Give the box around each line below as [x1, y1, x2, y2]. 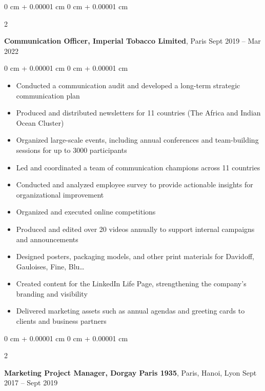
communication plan [16, 90, 80, 101]
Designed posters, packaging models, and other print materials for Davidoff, [16, 251, 254, 262]
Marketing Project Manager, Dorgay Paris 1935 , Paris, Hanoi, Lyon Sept [4, 367, 257, 378]
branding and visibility [16, 288, 88, 299]
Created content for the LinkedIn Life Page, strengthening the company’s [16, 278, 247, 289]
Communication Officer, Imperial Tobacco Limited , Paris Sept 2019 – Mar [4, 35, 261, 46]
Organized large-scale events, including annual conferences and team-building [16, 134, 259, 145]
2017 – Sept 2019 [4, 377, 58, 388]
